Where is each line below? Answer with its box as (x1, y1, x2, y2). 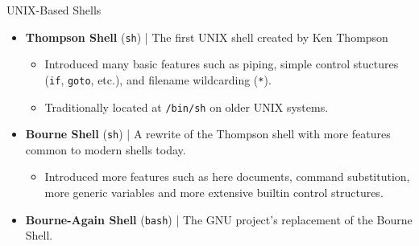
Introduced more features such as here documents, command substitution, (44, 168, 410, 185)
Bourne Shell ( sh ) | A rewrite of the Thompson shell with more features (25, 125, 391, 142)
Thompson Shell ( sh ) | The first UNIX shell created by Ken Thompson (25, 28, 388, 45)
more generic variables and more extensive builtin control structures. (44, 184, 384, 200)
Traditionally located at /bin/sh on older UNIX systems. (44, 98, 329, 115)
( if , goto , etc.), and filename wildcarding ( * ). (44, 71, 272, 88)
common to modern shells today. (25, 141, 186, 158)
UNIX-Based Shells (6, 2, 102, 18)
